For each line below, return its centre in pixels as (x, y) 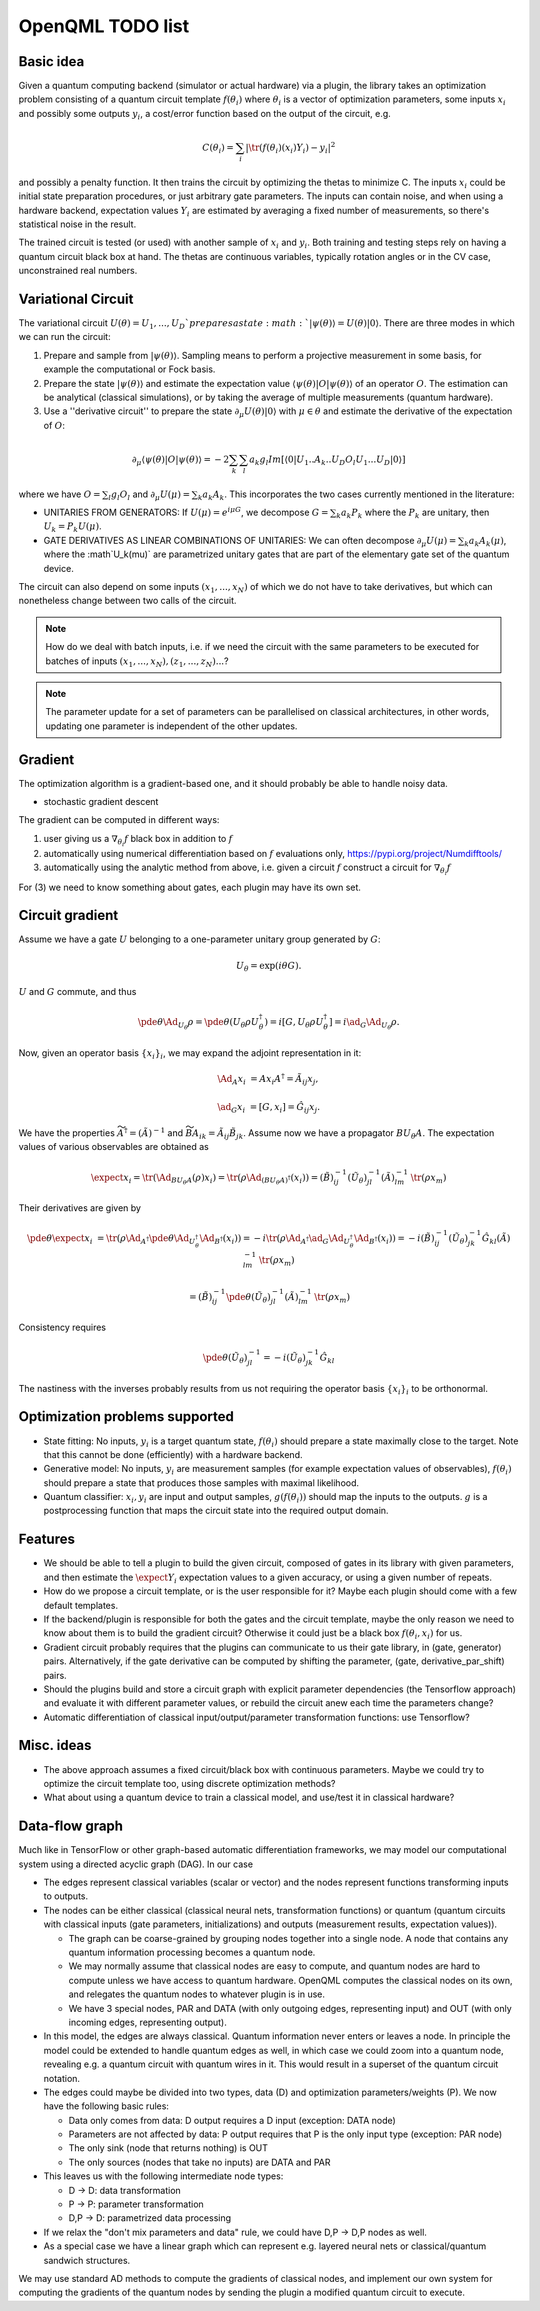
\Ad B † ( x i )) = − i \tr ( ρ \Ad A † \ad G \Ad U (274, 1239)
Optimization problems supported (126, 1416)
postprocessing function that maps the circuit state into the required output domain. (216, 1511)
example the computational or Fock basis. (129, 369)
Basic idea (51, 61)
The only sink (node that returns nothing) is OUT (168, 2148)
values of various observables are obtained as (113, 1147)
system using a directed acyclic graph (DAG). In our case (136, 1864)
